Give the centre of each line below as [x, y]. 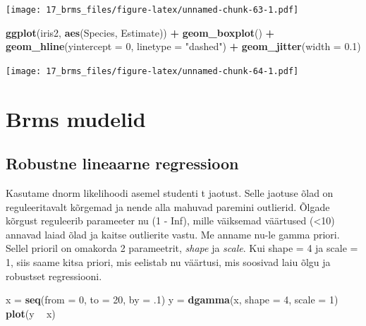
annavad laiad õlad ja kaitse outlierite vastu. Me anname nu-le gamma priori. [173, 234]
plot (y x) [31, 313]
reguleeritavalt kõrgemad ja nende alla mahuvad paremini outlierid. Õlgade [168, 206]
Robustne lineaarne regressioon [122, 163]
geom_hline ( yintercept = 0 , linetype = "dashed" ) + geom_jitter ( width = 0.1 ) [183, 46]
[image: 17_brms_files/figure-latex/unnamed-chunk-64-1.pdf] [152, 71]
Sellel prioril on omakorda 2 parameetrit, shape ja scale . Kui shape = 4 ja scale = [182, 248]
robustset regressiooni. [54, 276]
